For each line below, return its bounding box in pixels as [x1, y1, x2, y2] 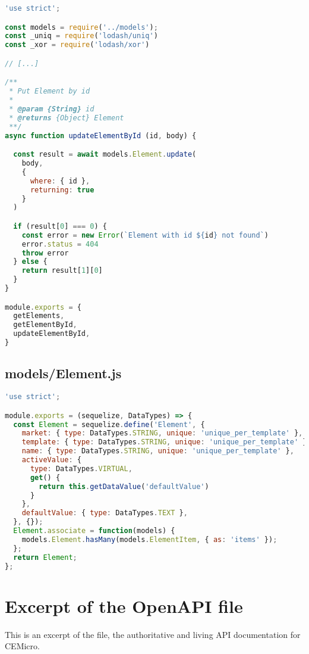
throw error [21, 248, 69, 257]
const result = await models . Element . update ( [13, 150, 197, 159]
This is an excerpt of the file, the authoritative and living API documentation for [5, 628, 301, 640]
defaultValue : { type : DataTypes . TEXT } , [21, 509, 188, 518]
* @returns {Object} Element [9, 113, 124, 122]
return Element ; [13, 553, 77, 562]
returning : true [30, 185, 94, 194]
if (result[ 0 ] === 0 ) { [13, 222, 107, 231]
